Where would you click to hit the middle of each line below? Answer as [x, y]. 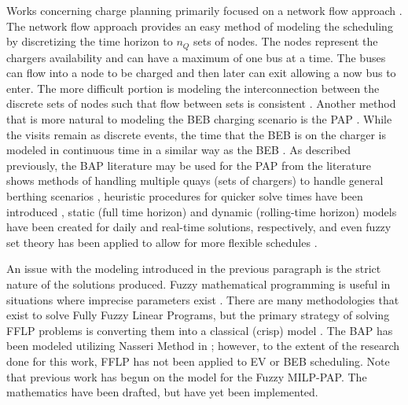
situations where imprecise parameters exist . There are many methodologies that [203, 299]
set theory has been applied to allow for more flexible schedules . [162, 242]
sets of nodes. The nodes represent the [285, 41]
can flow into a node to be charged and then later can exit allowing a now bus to [201, 73]
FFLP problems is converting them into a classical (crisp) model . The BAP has [200, 330]
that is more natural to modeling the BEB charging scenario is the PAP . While [199, 119]
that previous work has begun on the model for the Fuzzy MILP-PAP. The [187, 376]
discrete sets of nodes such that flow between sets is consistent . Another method [201, 103]
